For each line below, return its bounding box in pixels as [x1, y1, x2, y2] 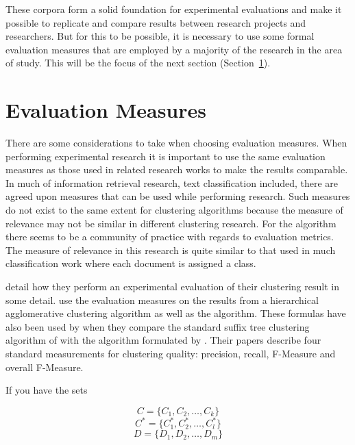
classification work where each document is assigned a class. [5, 256, 256, 270]
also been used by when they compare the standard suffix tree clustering [5, 319, 310, 333]
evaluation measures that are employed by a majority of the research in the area [5, 42, 343, 56]
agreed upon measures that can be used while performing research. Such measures [5, 189, 350, 203]
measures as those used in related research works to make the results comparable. [5, 162, 348, 177]
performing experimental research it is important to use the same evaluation [5, 149, 326, 163]
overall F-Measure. [5, 359, 84, 374]
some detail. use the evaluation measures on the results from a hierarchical [5, 292, 319, 307]
